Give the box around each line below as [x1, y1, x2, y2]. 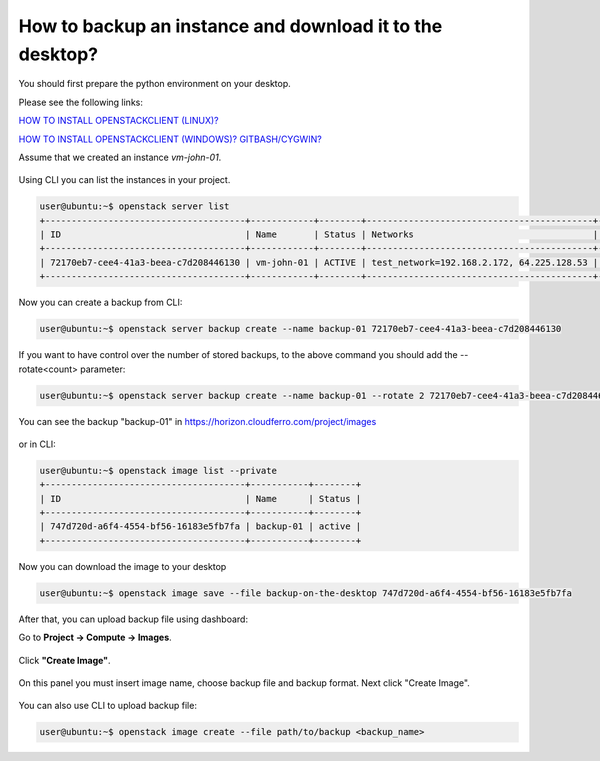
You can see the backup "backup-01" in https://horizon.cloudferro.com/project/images [18, 415, 377, 427]
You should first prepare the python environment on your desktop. [18, 78, 292, 90]
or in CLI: [18, 438, 57, 450]
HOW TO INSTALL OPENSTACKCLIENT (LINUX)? [18, 115, 219, 127]
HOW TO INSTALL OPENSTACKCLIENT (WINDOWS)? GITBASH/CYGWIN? [18, 133, 322, 145]
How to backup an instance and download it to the [18, 15, 443, 37]
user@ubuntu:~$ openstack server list [39, 201, 230, 212]
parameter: [80, 363, 126, 375]
